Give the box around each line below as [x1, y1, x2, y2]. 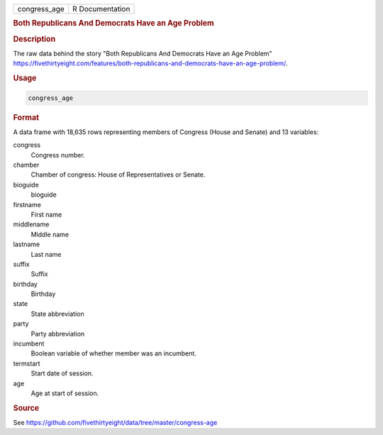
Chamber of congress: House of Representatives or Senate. [30, 170, 206, 179]
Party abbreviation [30, 329, 85, 338]
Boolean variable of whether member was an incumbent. [30, 349, 196, 358]
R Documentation [72, 4, 131, 13]
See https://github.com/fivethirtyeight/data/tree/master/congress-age [13, 419, 218, 427]
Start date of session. [30, 369, 94, 378]
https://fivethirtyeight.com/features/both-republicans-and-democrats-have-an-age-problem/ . [13, 59, 288, 67]
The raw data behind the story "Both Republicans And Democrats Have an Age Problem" [13, 49, 272, 57]
